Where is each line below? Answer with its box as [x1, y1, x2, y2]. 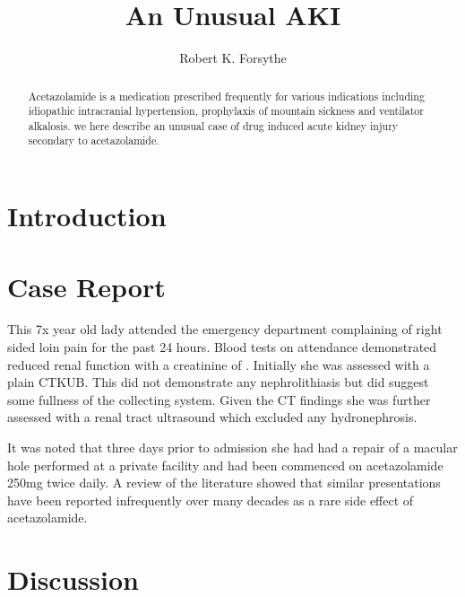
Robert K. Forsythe [179, 48, 287, 67]
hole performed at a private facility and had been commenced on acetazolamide [7, 455, 443, 474]
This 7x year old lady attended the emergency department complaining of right [7, 320, 443, 338]
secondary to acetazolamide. [28, 133, 159, 148]
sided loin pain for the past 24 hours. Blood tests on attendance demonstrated [7, 338, 437, 356]
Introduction [7, 198, 167, 234]
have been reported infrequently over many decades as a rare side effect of [7, 490, 414, 509]
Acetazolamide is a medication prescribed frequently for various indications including [28, 88, 425, 103]
